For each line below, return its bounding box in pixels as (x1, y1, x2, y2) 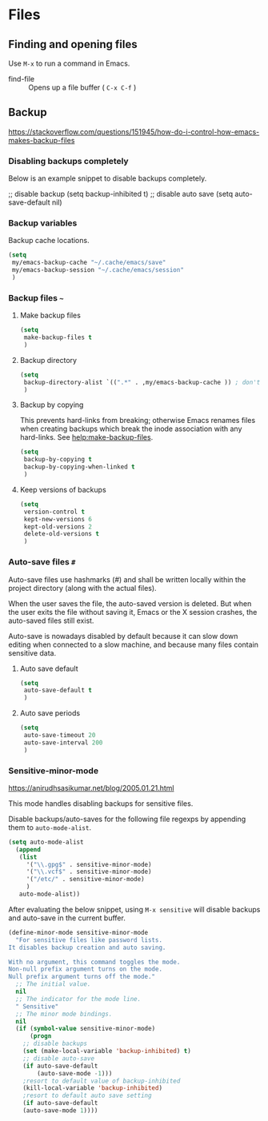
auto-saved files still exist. (8, 616, 94, 625)
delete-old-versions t (23, 530, 100, 538)
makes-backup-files (8, 135, 75, 145)
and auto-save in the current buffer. (8, 913, 126, 923)
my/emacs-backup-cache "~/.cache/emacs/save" (11, 258, 166, 267)
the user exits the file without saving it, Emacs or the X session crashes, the (8, 607, 258, 616)
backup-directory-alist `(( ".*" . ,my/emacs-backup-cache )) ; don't (23, 378, 261, 386)
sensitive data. (8, 648, 57, 657)
